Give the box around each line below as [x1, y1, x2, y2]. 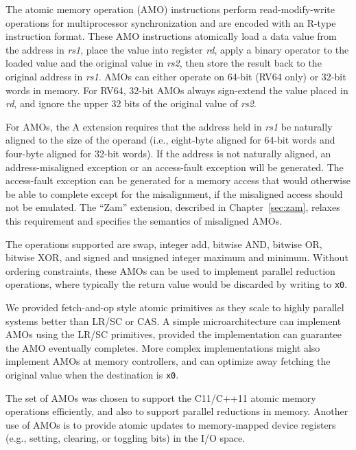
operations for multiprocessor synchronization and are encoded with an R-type [5, 15, 336, 30]
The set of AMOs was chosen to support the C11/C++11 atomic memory [5, 390, 316, 405]
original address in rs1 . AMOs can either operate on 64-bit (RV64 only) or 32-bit [5, 69, 346, 83]
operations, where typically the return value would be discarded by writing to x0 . [5, 277, 348, 291]
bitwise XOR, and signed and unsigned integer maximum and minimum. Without [5, 250, 348, 265]
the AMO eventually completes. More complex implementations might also [5, 340, 320, 355]
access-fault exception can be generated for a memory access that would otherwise [5, 173, 351, 188]
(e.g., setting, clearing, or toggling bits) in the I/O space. [5, 431, 246, 445]
